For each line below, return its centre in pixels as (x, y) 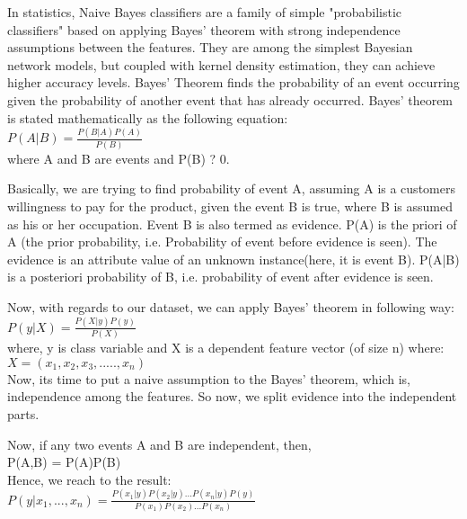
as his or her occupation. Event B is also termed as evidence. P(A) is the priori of (232, 224)
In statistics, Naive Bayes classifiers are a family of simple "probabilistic (205, 12)
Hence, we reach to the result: (89, 479)
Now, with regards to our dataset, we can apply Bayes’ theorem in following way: (231, 306)
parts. (23, 413)
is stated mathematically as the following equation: (148, 117)
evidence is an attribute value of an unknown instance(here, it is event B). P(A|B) (233, 259)
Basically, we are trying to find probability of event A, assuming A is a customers (231, 188)
